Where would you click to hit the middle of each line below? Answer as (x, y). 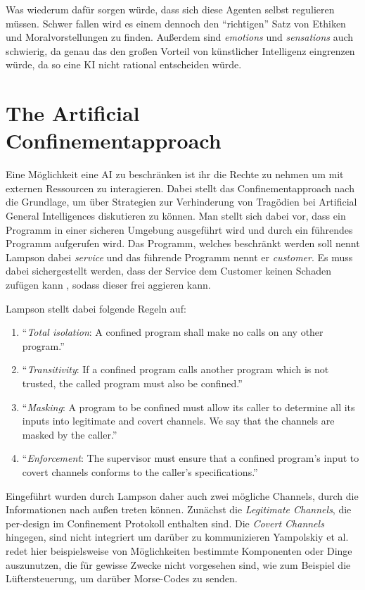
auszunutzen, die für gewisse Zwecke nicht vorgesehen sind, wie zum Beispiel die (178, 564)
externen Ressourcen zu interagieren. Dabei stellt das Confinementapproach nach (180, 188)
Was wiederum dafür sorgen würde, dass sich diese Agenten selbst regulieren (170, 9)
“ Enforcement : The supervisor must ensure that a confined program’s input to (191, 458)
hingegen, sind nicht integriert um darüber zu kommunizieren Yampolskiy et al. (177, 537)
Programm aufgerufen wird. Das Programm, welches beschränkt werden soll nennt (183, 243)
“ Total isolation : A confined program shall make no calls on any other (173, 332)
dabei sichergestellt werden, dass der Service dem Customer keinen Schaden (168, 271)
